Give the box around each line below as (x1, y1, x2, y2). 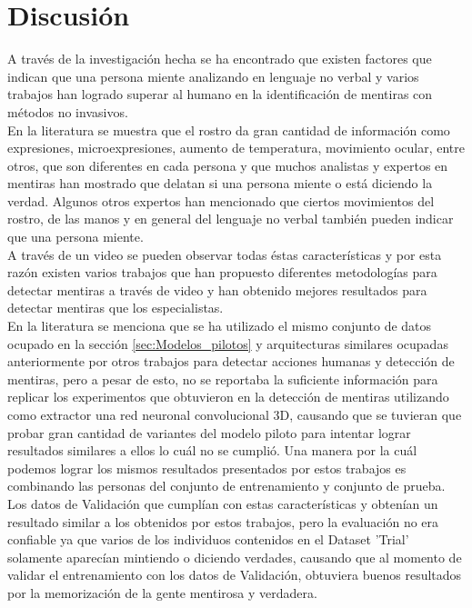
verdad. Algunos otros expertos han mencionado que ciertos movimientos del (7, 191, 435, 210)
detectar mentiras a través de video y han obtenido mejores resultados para (7, 280, 427, 299)
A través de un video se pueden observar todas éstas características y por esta (7, 244, 442, 264)
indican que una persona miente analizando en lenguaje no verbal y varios (7, 66, 419, 85)
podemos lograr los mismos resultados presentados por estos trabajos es (7, 458, 407, 477)
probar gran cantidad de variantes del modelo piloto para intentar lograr (7, 423, 411, 442)
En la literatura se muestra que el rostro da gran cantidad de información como (7, 120, 450, 139)
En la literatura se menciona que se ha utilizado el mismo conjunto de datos (7, 316, 432, 335)
